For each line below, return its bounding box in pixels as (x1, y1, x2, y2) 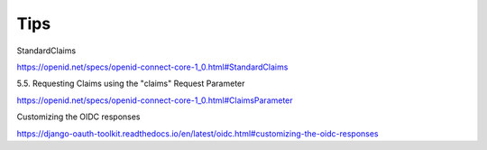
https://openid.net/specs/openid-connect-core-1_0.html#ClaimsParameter (16, 95, 293, 106)
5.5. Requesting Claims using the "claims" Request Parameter (16, 78, 245, 89)
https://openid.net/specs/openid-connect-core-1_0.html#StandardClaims (16, 61, 289, 72)
